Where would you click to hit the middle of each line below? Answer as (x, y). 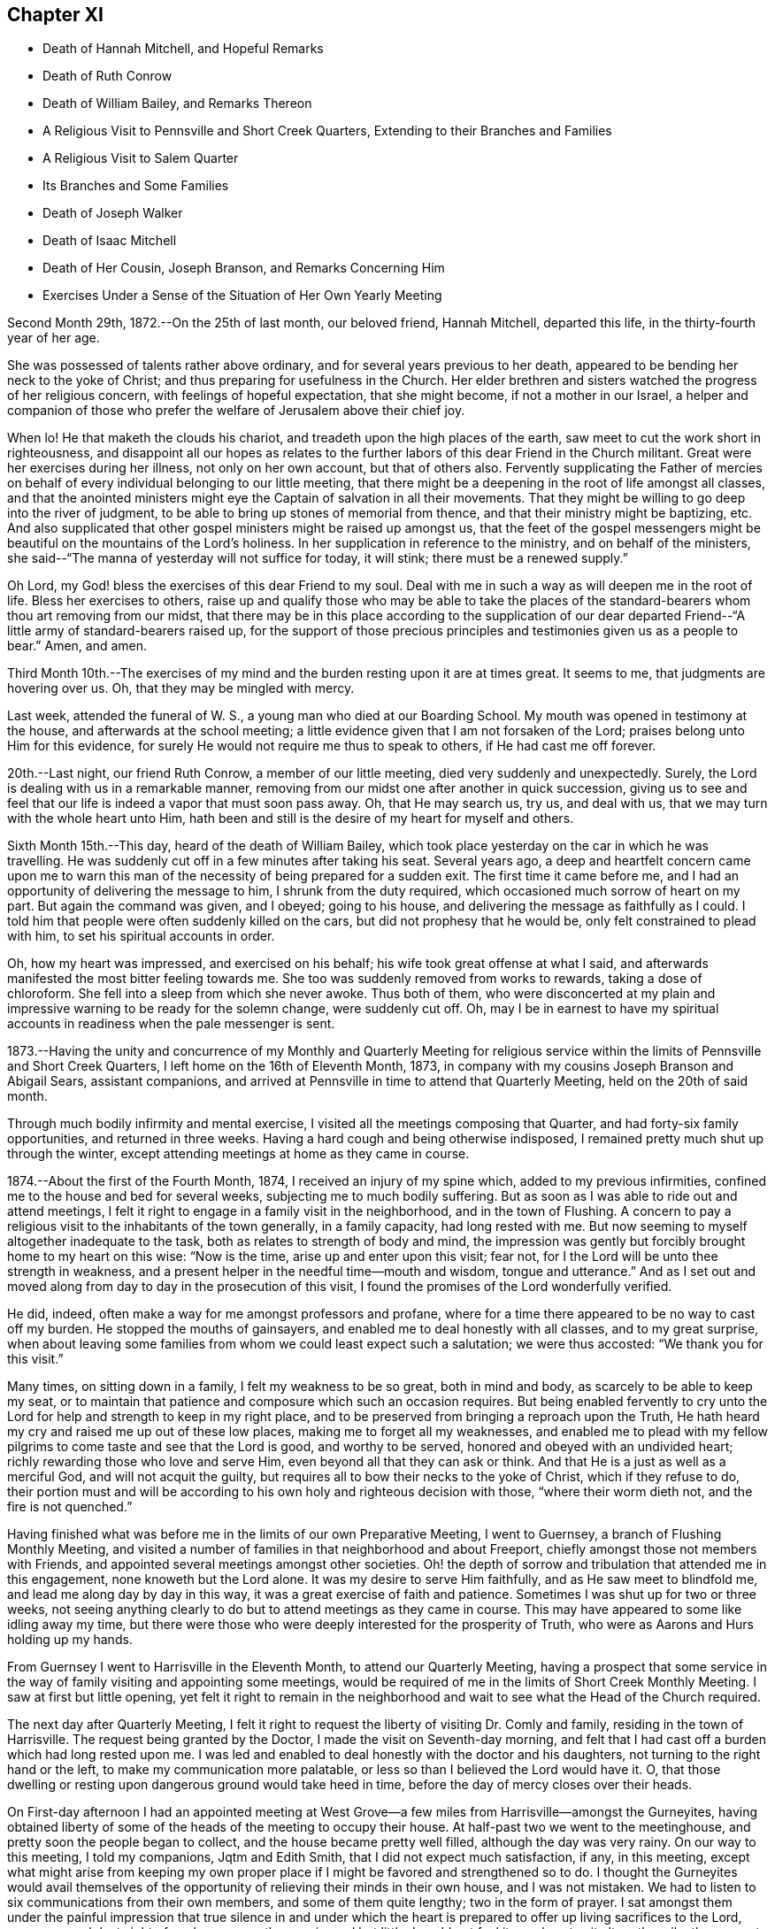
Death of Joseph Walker (113, 213)
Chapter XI (55, 15)
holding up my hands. (70, 1640)
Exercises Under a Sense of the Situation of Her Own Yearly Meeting (242, 296)
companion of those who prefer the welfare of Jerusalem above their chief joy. (236, 411)
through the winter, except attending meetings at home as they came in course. (238, 1154)
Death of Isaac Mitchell (110, 241)
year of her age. (54, 338)
